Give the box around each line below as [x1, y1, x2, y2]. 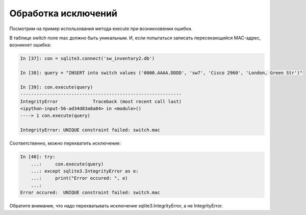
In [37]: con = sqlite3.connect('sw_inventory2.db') [20, 56, 155, 61]
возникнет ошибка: [9, 42, 52, 48]
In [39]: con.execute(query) [20, 84, 93, 90]
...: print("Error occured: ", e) [31, 175, 128, 181]
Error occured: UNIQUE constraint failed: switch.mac [20, 189, 160, 196]
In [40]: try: [20, 154, 56, 160]
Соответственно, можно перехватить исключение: [9, 140, 121, 147]
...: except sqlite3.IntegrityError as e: [31, 168, 139, 174]
